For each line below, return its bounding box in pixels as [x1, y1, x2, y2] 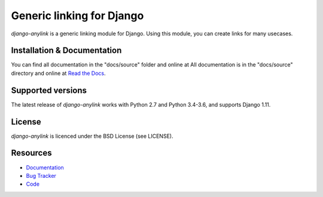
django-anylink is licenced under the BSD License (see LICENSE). [11, 132, 173, 140]
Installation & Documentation [11, 46, 122, 56]
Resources [11, 148, 52, 158]
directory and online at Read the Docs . [11, 69, 106, 77]
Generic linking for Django [11, 9, 144, 22]
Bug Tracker [26, 172, 57, 179]
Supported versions [11, 85, 87, 95]
